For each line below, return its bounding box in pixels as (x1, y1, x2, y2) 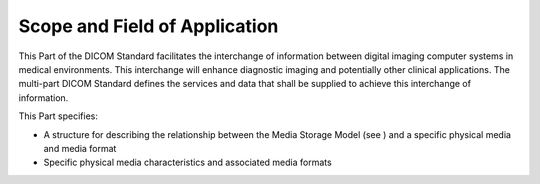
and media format (43, 142, 117, 154)
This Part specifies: (18, 110, 99, 122)
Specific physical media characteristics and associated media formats (43, 156, 332, 169)
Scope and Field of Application (18, 15, 279, 37)
